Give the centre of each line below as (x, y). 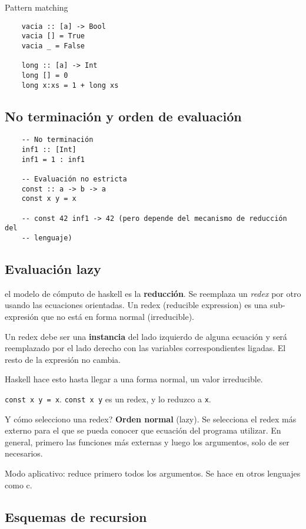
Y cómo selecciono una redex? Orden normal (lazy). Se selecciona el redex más (151, 419)
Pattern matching (36, 7)
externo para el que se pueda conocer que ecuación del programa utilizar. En (143, 430)
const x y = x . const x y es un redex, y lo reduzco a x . (108, 399)
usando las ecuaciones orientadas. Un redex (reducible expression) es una (136, 305)
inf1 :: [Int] (49, 150)
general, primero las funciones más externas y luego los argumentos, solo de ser (147, 442)
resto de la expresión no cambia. (63, 359)
